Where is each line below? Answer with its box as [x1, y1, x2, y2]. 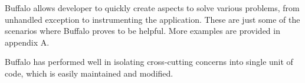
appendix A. [5, 36, 50, 48]
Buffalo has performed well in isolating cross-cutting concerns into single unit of [5, 56, 293, 68]
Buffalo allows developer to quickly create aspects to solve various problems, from [5, 2, 300, 13]
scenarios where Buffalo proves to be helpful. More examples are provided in [5, 25, 280, 37]
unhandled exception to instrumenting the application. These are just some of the [5, 13, 300, 25]
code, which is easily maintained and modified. [5, 67, 173, 79]
